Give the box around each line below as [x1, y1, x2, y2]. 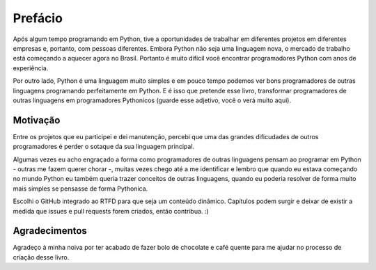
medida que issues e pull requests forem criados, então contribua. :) [13, 207, 209, 215]
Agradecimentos [13, 225, 87, 237]
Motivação [13, 114, 61, 126]
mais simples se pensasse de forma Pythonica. [13, 184, 148, 193]
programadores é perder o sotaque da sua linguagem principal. [13, 143, 195, 151]
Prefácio [13, 10, 63, 26]
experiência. [13, 63, 49, 72]
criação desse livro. [13, 253, 70, 261]
